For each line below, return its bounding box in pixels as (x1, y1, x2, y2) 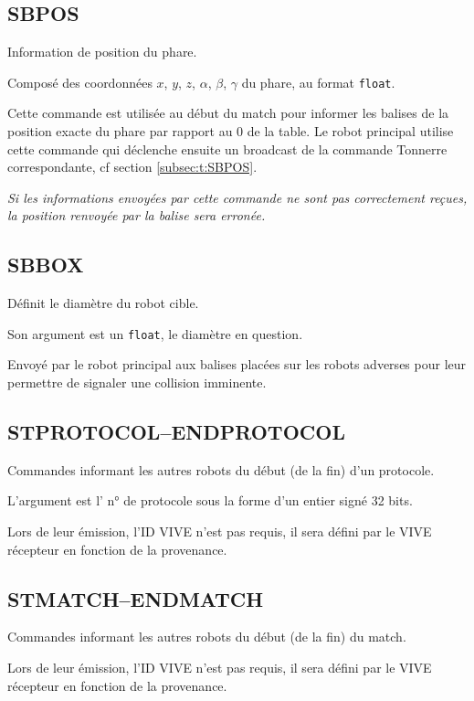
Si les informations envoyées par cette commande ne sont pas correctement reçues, (7, 187, 468, 207)
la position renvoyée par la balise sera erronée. (7, 206, 266, 225)
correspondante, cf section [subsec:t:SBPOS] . (7, 157, 258, 176)
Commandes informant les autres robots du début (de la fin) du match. (7, 627, 406, 646)
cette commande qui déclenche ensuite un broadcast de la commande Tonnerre (7, 139, 448, 158)
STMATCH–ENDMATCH (7, 584, 264, 612)
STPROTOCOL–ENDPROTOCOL (7, 418, 345, 446)
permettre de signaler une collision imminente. (7, 373, 267, 392)
